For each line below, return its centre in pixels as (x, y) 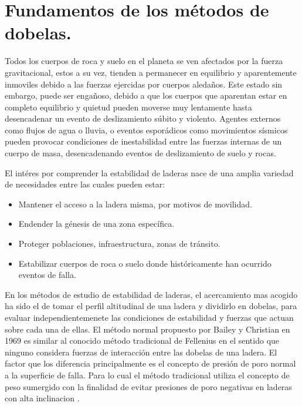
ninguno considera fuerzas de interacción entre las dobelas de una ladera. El (141, 352)
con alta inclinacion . (42, 398)
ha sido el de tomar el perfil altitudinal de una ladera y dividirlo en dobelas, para (151, 306)
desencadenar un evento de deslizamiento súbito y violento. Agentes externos (143, 118)
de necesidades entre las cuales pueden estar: (85, 184)
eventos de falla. (47, 275)
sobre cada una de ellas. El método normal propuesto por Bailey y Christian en (147, 329)
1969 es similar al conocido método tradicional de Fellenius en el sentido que (142, 340)
